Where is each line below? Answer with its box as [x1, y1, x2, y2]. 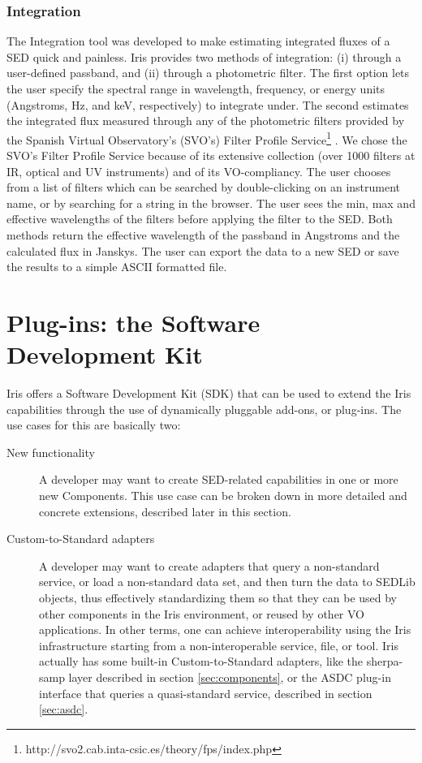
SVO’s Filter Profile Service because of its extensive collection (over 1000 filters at [6, 147, 416, 164]
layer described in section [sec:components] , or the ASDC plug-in [68, 669, 391, 685]
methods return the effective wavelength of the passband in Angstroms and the [6, 226, 400, 243]
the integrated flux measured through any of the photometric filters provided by [6, 112, 405, 129]
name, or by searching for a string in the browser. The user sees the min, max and [6, 194, 416, 211]
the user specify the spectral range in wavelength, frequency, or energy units [6, 80, 385, 97]
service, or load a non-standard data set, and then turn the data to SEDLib [39, 573, 416, 590]
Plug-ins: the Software [6, 305, 261, 338]
